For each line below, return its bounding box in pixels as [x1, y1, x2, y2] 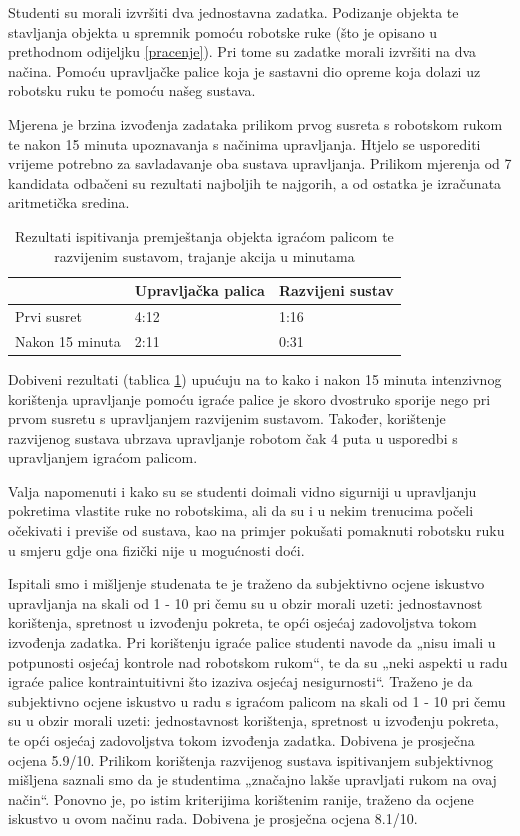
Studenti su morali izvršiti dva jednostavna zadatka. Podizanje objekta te [8, 2, 459, 22]
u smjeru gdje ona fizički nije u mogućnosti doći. [8, 539, 305, 560]
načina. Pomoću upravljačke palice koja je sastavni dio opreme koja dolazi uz [8, 60, 481, 81]
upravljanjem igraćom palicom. [8, 447, 198, 468]
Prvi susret [15, 305, 82, 326]
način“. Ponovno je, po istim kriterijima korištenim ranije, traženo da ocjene [8, 788, 474, 809]
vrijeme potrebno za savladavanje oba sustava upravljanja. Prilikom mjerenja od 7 [8, 153, 512, 174]
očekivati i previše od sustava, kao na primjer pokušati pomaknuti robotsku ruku [8, 520, 505, 541]
